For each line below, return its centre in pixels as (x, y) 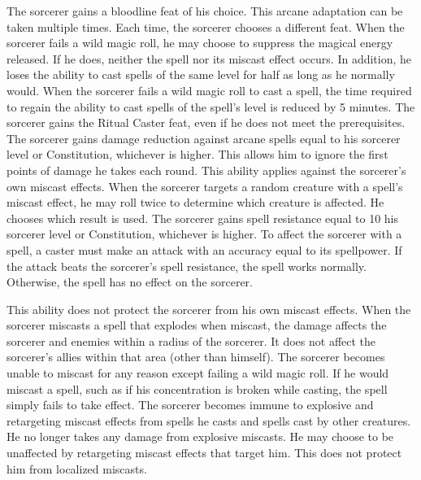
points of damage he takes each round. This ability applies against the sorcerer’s (206, 170)
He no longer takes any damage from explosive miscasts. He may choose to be (200, 436)
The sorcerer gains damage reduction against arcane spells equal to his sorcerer (204, 138)
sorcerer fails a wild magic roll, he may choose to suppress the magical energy (200, 43)
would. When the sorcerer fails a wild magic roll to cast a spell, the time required (209, 90)
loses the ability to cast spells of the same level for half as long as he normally (201, 74)
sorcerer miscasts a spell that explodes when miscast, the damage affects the (197, 325)
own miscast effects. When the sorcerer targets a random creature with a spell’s (205, 186)
